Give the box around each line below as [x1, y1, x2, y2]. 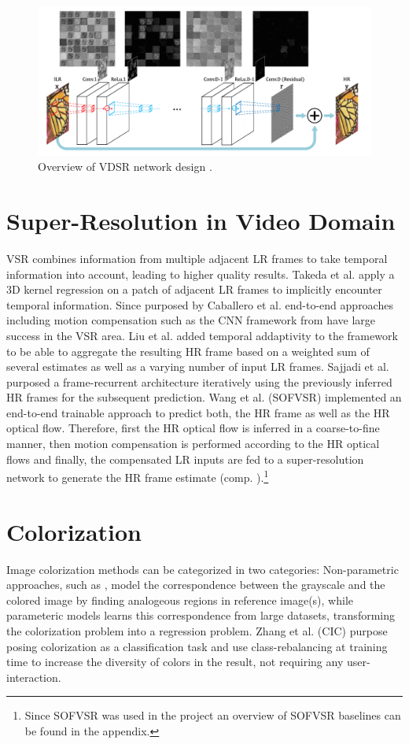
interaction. [6, 668, 61, 685]
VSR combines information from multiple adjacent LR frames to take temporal [6, 250, 388, 266]
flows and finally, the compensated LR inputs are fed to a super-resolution [6, 450, 364, 467]
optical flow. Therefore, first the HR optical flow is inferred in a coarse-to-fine [6, 420, 380, 436]
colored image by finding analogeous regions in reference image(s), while [6, 591, 353, 608]
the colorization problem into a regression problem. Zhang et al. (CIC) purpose [6, 623, 388, 639]
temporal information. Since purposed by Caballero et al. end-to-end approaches [6, 296, 393, 313]
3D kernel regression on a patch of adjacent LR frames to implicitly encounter [6, 281, 382, 298]
